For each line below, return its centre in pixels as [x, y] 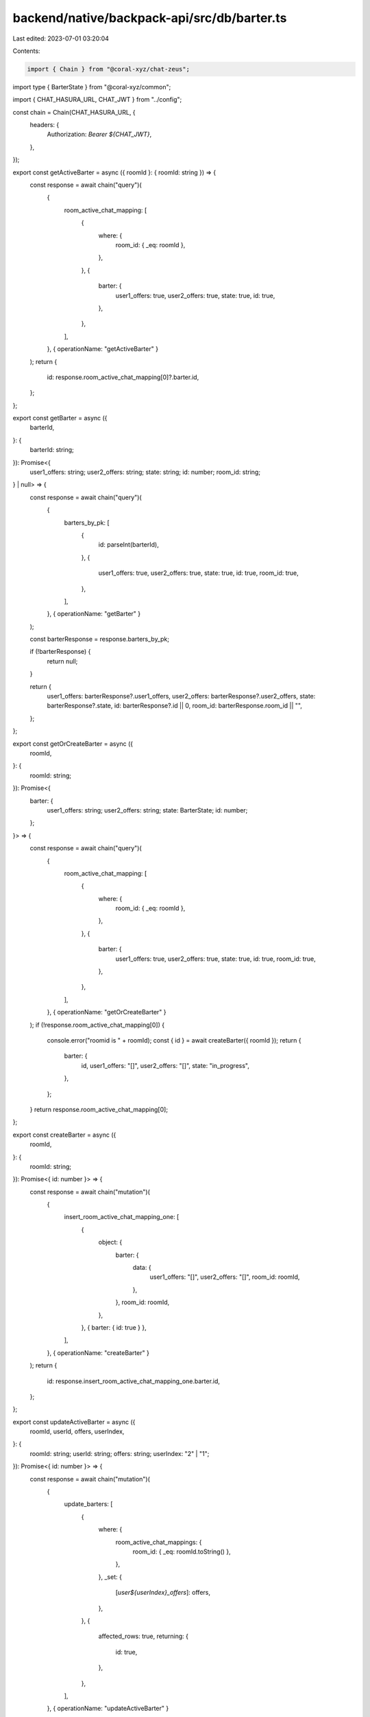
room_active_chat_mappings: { [159, 1542]
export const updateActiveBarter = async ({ [74, 1422]
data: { [142, 1268]
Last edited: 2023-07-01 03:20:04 [61, 38]
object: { [110, 1242]
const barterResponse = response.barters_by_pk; [100, 639]
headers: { [45, 125]
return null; [62, 661]
